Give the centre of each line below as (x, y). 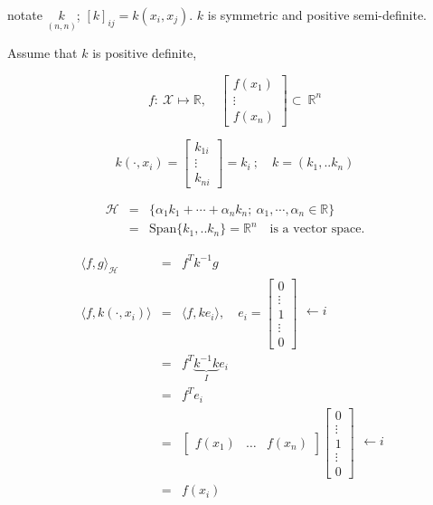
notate (25, 14)
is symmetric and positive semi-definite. (317, 14)
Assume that (42, 53)
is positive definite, (145, 53)
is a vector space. (317, 229)
